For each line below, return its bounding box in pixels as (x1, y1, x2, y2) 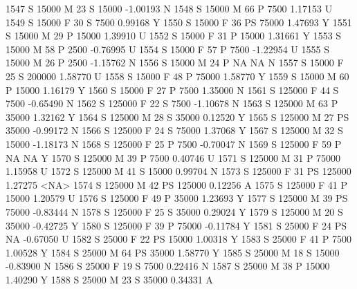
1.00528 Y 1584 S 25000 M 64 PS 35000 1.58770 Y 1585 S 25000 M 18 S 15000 (6, 245, 340, 259)
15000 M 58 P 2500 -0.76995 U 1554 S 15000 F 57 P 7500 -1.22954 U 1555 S (6, 41, 329, 56)
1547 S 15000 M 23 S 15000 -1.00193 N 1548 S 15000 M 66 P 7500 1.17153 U (6, 1, 333, 15)
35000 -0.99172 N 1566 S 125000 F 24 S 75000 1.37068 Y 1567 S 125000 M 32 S (6, 123, 343, 138)
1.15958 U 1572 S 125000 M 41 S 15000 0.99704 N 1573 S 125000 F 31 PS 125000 (6, 164, 351, 178)
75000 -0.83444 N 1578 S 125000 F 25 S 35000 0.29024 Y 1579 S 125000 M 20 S (6, 204, 343, 218)
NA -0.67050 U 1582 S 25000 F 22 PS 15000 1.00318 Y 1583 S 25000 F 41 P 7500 (6, 232, 352, 246)
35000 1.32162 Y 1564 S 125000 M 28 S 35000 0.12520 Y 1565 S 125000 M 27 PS (6, 109, 349, 124)
